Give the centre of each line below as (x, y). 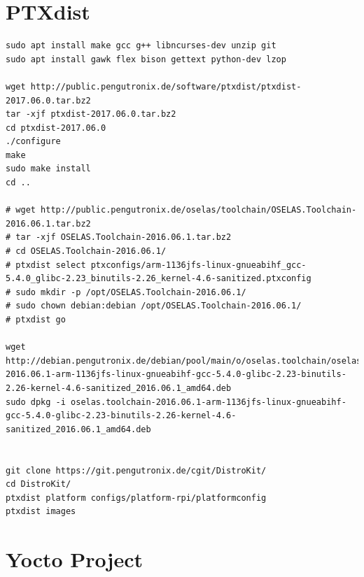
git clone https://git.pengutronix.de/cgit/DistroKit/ (136, 470)
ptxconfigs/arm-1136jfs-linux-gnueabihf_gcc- (198, 265)
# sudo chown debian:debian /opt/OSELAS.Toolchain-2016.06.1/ (154, 306)
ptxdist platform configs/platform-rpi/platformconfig (136, 498)
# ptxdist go (36, 320)
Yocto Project (74, 559)
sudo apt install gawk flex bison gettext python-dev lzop (146, 59)
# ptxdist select (46, 265)
